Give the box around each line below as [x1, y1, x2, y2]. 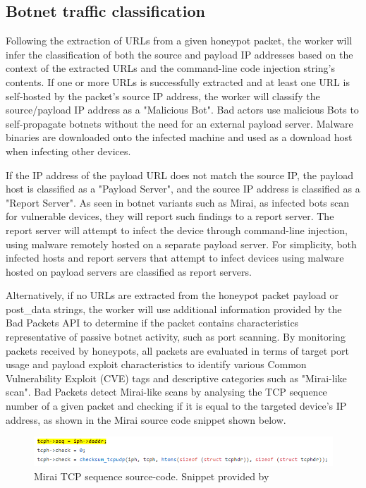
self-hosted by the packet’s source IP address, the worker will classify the [6, 88, 320, 103]
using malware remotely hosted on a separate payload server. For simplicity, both [6, 236, 357, 251]
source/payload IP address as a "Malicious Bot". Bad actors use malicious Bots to [6, 102, 359, 117]
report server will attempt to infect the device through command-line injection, [6, 222, 348, 237]
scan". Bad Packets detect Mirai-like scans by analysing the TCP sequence [6, 384, 327, 399]
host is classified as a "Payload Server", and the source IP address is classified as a [6, 181, 360, 196]
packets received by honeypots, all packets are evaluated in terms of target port [6, 343, 349, 358]
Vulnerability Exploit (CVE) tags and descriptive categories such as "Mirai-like [6, 370, 347, 385]
